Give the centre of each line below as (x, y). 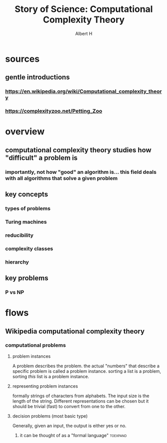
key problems (27, 278)
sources (22, 59)
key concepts (27, 195)
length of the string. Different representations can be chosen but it (81, 401)
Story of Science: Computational (84, 9)
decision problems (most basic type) (50, 416)
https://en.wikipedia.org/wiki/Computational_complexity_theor (83, 92)
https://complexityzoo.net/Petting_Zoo (54, 111)
